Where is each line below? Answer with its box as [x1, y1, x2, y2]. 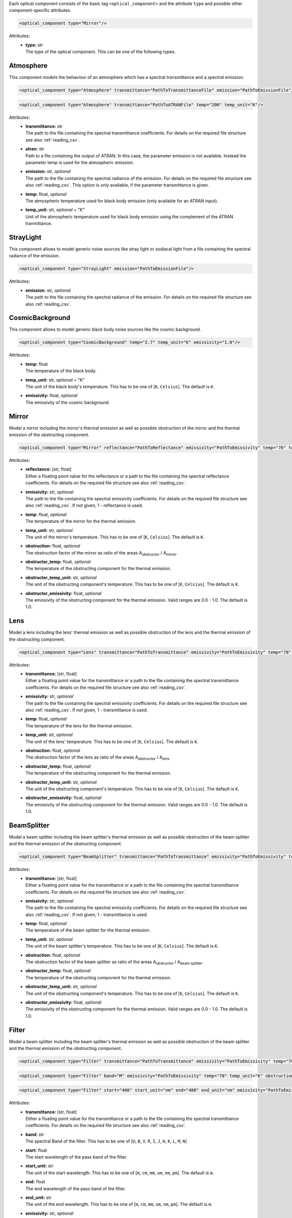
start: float [25, 1147, 47, 1153]
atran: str [25, 146, 45, 152]
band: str [25, 1131, 44, 1137]
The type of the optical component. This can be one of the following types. [25, 49, 176, 55]
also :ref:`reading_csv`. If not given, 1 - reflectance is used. [25, 502, 144, 509]
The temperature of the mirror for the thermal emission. [25, 518, 137, 524]
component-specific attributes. [9, 7, 72, 13]
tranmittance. [25, 221, 53, 227]
